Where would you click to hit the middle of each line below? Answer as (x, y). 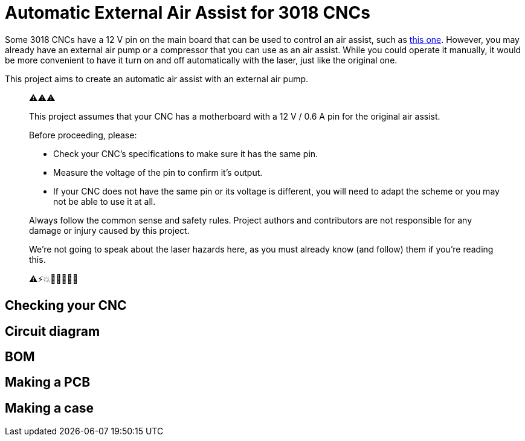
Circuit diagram (53, 331)
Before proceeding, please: (83, 135)
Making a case (50, 408)
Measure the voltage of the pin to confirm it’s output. (158, 172)
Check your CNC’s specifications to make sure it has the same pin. (186, 153)
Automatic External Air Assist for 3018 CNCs (188, 13)
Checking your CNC (66, 306)
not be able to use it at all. (105, 201)
